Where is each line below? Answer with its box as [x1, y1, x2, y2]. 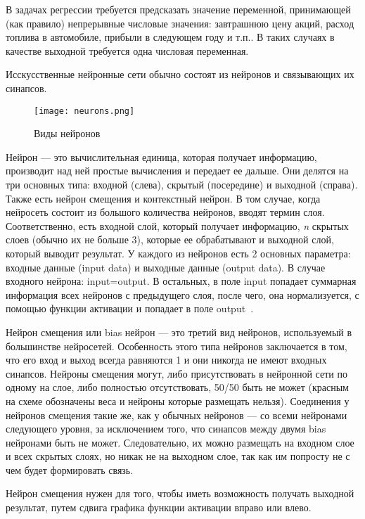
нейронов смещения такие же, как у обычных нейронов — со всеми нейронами [6, 407, 347, 422]
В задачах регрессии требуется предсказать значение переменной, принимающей [6, 2, 351, 16]
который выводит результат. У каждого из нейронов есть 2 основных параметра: [6, 245, 351, 260]
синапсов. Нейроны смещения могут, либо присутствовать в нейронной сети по [6, 366, 347, 380]
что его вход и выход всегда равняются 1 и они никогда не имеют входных [6, 352, 327, 367]
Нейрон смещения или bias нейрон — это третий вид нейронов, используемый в [6, 324, 352, 339]
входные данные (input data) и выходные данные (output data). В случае [6, 259, 326, 274]
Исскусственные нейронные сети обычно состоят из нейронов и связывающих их [6, 67, 354, 82]
